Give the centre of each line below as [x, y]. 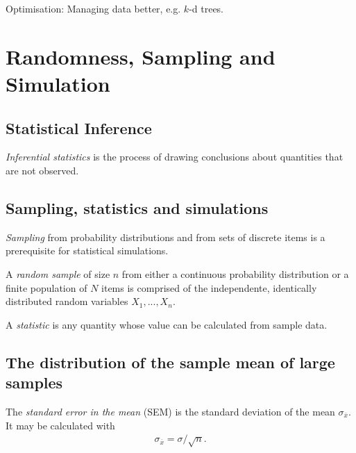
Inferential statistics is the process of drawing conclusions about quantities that [175, 157]
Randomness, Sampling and [141, 56]
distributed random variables [67, 301]
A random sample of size [58, 273]
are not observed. [42, 170]
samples [34, 382]
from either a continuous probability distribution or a [235, 273]
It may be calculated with [60, 425]
